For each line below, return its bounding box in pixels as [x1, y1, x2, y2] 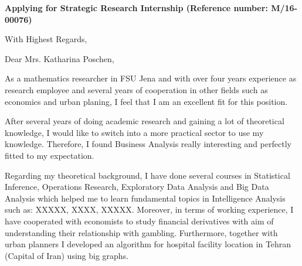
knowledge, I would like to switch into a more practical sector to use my [5, 126, 264, 138]
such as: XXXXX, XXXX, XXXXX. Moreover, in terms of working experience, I [5, 203, 294, 216]
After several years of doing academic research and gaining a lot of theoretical [5, 115, 284, 127]
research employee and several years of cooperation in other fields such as [5, 83, 268, 96]
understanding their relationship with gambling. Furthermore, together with [5, 226, 278, 238]
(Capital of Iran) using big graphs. [5, 249, 129, 261]
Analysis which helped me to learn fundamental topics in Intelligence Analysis [5, 192, 286, 204]
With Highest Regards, [5, 33, 87, 45]
